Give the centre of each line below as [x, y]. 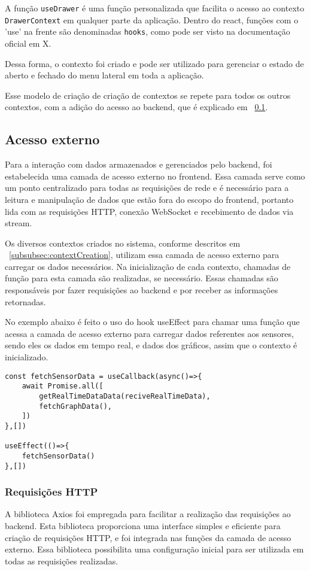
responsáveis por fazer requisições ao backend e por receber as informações [142, 290]
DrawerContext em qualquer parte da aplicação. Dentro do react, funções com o [152, 19]
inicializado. [27, 357]
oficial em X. [28, 43]
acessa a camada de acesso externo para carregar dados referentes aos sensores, [149, 333]
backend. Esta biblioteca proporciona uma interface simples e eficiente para [143, 526]
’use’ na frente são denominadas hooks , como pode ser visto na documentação [148, 31]
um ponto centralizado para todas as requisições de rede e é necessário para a [147, 188]
